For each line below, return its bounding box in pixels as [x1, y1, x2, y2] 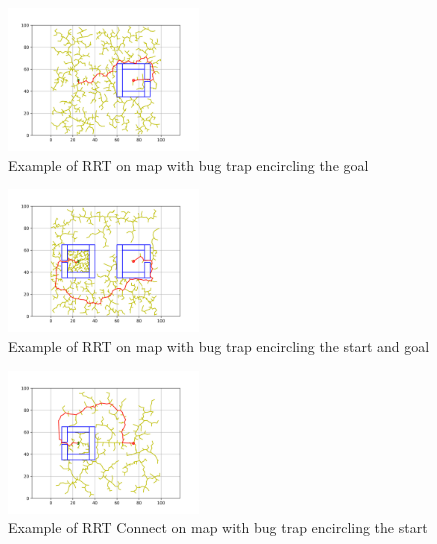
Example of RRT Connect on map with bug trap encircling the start [8, 517, 428, 538]
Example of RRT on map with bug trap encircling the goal [8, 154, 369, 175]
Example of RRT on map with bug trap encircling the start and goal [8, 335, 430, 356]
